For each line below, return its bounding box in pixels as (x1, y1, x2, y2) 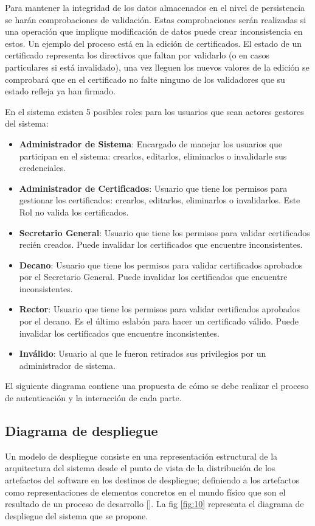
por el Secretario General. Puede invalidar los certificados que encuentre (19, 270, 288, 283)
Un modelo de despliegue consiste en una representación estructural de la (5, 449, 278, 462)
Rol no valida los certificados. (19, 205, 129, 218)
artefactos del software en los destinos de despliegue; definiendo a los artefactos (5, 474, 300, 486)
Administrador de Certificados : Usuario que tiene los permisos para (19, 181, 288, 194)
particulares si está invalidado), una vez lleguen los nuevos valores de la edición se (5, 60, 310, 73)
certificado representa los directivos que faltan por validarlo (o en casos (5, 49, 269, 61)
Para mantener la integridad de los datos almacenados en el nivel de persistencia (5, 1, 305, 13)
